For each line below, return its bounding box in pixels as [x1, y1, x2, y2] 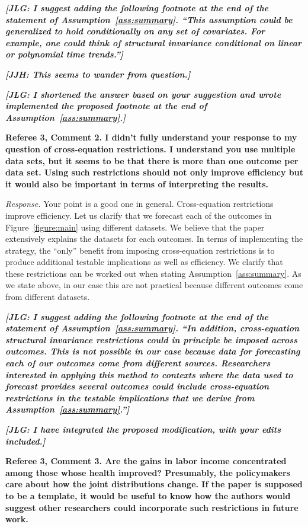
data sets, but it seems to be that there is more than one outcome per [5, 154, 299, 167]
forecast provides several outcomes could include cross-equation [5, 380, 269, 392]
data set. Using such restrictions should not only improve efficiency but [5, 166, 304, 178]
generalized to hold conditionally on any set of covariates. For [5, 25, 265, 37]
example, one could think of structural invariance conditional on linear [5, 36, 302, 49]
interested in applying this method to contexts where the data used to [5, 368, 293, 381]
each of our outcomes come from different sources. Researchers [5, 357, 271, 369]
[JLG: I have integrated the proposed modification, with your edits [5, 423, 281, 435]
